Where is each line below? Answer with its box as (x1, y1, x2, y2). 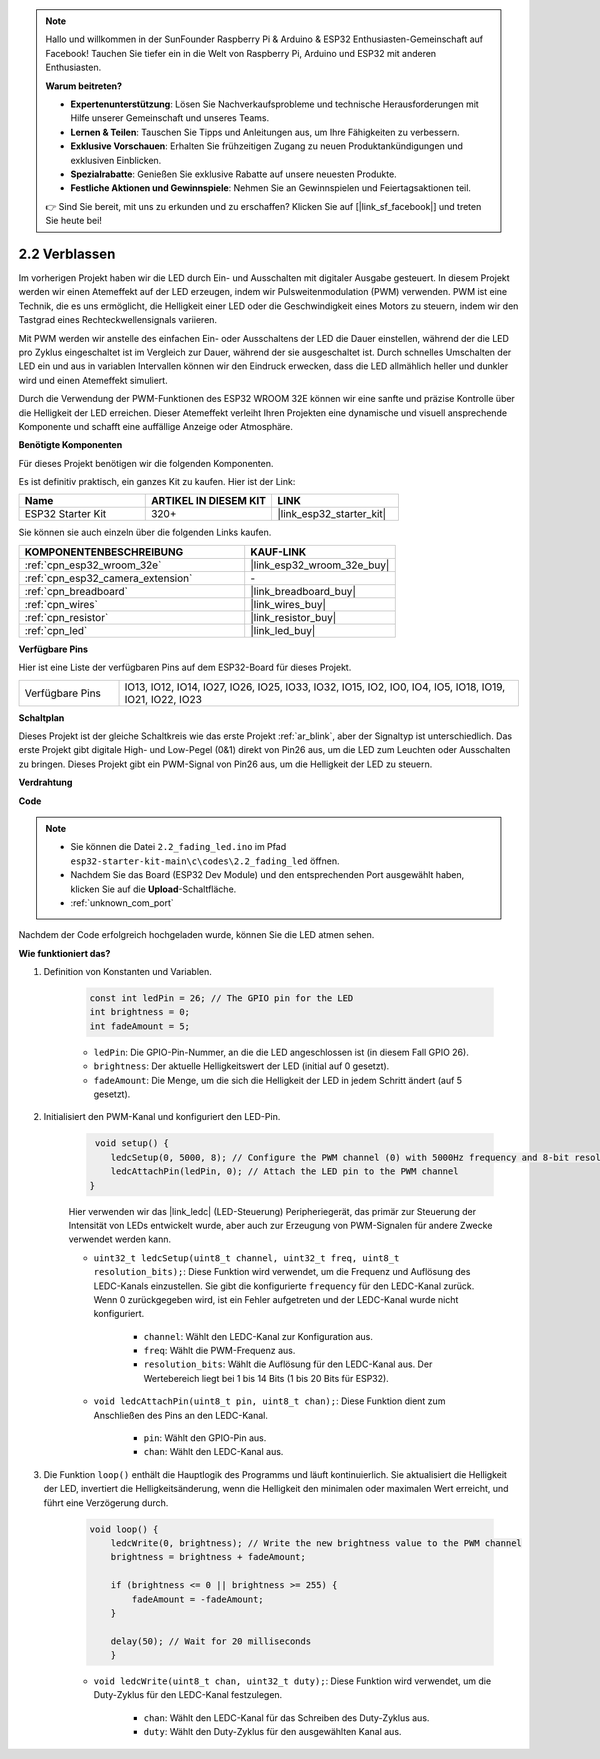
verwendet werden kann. (68, 1233, 172, 1245)
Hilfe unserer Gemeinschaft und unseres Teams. (70, 112, 270, 124)
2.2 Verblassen (18, 245, 116, 262)
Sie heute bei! (45, 215, 102, 227)
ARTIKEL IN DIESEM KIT (150, 494, 267, 508)
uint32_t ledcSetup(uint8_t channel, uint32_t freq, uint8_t (93, 1252, 400, 1264)
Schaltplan (18, 711, 65, 724)
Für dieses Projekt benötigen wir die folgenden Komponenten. (18, 457, 274, 469)
